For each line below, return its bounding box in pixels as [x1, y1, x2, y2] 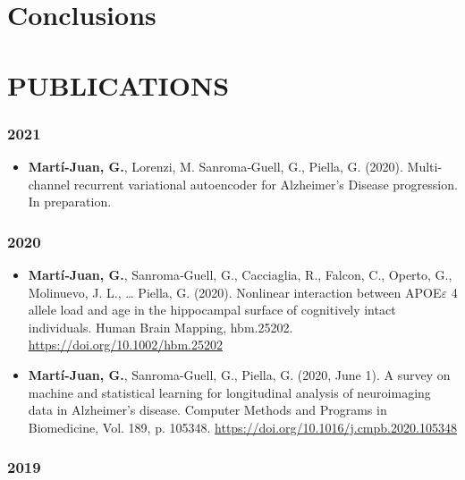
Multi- [407, 156, 443, 175]
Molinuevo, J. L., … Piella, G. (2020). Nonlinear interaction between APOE [28, 282, 442, 301]
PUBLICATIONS [7, 66, 230, 103]
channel [28, 174, 71, 193]
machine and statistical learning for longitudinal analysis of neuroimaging [28, 383, 431, 401]
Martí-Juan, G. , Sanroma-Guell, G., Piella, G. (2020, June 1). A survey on [28, 365, 451, 383]
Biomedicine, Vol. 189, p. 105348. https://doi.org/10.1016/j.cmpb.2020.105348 [28, 417, 457, 436]
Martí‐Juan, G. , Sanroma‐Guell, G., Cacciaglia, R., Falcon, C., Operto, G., [28, 265, 452, 283]
